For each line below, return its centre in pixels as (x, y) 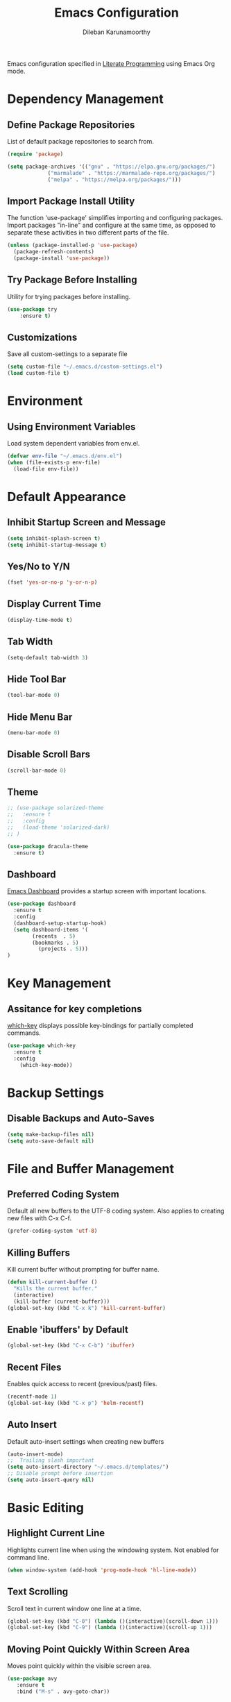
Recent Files (34, 1367)
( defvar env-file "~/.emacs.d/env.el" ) (65, 456)
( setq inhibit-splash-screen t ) (54, 538)
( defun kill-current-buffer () (52, 1282)
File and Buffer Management (91, 1169)
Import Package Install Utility (71, 201)
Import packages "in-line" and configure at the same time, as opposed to (112, 225)
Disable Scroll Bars (49, 755)
